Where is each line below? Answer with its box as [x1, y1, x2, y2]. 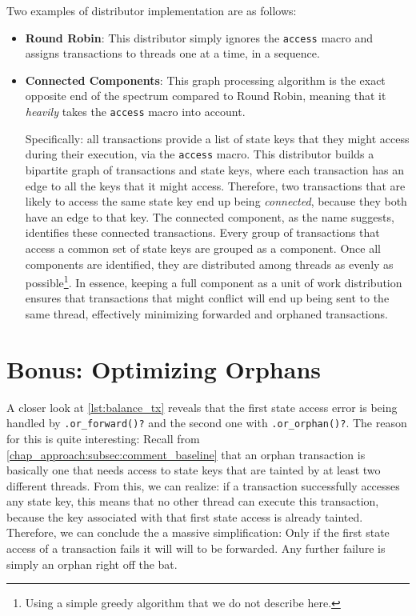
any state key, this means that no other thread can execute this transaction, [6, 493, 379, 510]
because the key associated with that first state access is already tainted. [6, 508, 363, 525]
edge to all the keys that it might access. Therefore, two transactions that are [25, 177, 406, 194]
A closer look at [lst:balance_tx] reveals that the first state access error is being [6, 398, 398, 415]
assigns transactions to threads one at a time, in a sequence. [25, 45, 320, 62]
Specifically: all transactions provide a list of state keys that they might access [25, 130, 410, 146]
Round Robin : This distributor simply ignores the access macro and [25, 29, 374, 46]
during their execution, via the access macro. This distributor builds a [25, 146, 374, 162]
